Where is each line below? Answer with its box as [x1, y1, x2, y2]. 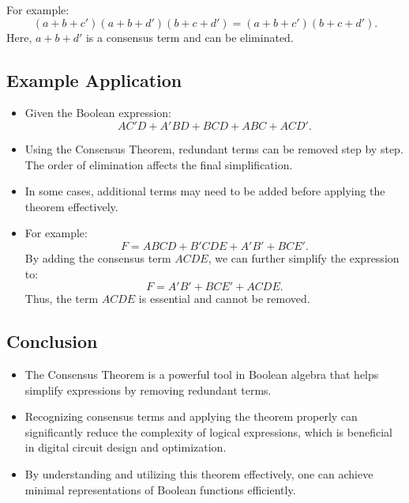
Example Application [6, 67, 182, 92]
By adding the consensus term [24, 249, 171, 266]
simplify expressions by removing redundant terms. [24, 381, 272, 398]
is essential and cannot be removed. [138, 290, 310, 307]
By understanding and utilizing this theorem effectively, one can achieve [24, 465, 373, 482]
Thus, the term [24, 290, 99, 307]
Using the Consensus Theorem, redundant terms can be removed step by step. [24, 140, 403, 157]
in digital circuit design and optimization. [24, 439, 227, 456]
